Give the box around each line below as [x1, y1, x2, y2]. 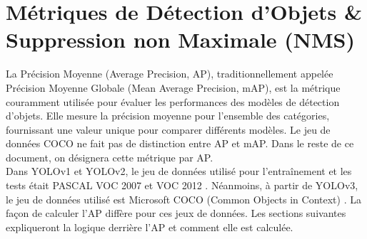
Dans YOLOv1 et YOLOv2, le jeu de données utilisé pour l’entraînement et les [6, 164, 352, 179]
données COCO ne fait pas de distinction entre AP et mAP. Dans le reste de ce [6, 136, 354, 151]
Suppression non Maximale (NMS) [6, 25, 356, 54]
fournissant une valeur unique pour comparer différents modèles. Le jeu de [6, 122, 331, 137]
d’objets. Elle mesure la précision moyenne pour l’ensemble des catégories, [6, 108, 330, 123]
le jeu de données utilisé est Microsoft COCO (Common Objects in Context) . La [6, 191, 361, 206]
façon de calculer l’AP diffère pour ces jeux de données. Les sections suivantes [6, 206, 346, 221]
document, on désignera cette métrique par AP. [6, 149, 213, 164]
